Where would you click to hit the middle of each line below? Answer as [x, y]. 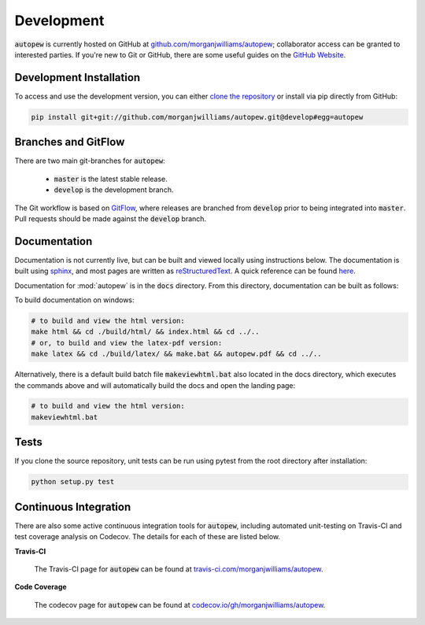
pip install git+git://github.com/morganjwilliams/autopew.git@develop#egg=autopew [197, 117]
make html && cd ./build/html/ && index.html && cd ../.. [145, 332]
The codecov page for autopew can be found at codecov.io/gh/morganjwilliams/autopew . [180, 605]
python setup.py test [73, 482]
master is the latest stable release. [111, 179]
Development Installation [78, 78]
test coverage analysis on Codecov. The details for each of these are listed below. [148, 537]
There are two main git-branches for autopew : [90, 161]
